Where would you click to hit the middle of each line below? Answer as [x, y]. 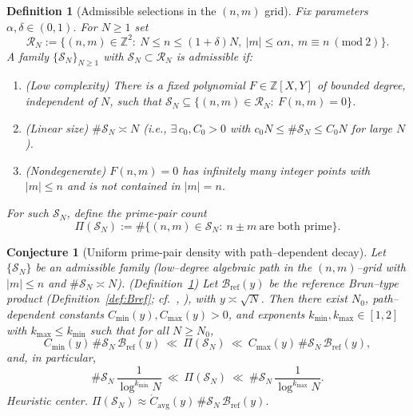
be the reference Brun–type [334, 282]
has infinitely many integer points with [276, 170]
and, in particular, [52, 357]
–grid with [381, 267]
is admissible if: [214, 55]
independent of [61, 101]
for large [372, 127]
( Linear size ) [57, 127]
